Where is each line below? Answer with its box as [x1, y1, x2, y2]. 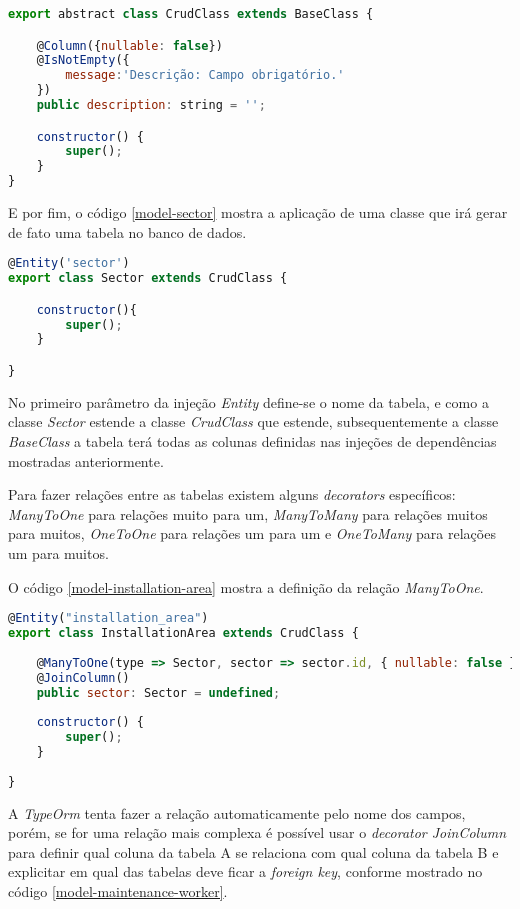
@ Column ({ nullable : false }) [36, 38, 223, 53]
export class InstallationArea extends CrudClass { [8, 626, 359, 641]
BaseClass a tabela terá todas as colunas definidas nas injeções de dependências [8, 431, 497, 451]
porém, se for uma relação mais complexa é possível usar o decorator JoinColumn [8, 822, 507, 843]
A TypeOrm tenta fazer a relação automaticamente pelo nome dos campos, [8, 802, 466, 823]
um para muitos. [8, 542, 109, 563]
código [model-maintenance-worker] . [8, 881, 228, 902]
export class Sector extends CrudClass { [8, 271, 288, 286]
